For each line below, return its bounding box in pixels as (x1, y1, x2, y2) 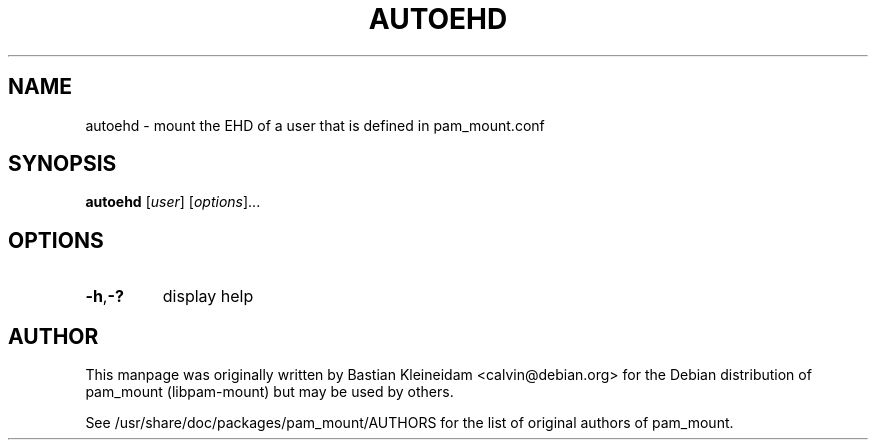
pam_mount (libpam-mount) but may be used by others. (85, 383, 454, 401)
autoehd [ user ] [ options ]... (85, 193, 261, 211)
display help (162, 286, 254, 307)
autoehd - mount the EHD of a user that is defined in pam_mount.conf (85, 116, 545, 134)
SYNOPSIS (8, 151, 117, 177)
